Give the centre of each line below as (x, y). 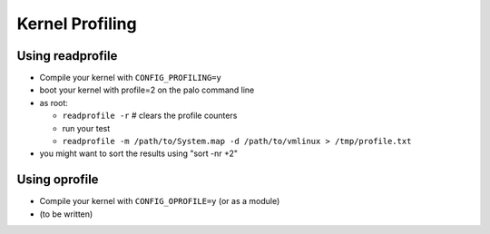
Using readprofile (67, 56)
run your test (86, 128)
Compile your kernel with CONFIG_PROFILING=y (130, 78)
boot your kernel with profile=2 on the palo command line (147, 90)
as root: (54, 102)
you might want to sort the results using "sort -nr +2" (139, 153)
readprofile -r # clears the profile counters (150, 116)
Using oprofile (58, 180)
